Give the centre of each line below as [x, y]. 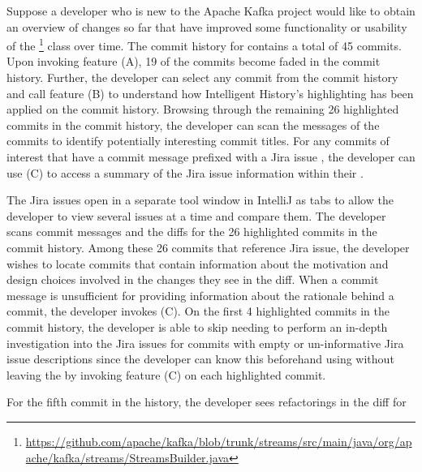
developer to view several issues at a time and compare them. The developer [196, 215]
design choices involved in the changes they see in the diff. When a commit [193, 279]
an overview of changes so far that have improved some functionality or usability [207, 26]
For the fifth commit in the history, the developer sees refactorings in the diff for [207, 402]
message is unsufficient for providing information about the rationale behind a [200, 295]
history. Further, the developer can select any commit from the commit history [202, 77]
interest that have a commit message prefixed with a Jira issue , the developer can [211, 157]
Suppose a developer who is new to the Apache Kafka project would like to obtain [211, 11]
